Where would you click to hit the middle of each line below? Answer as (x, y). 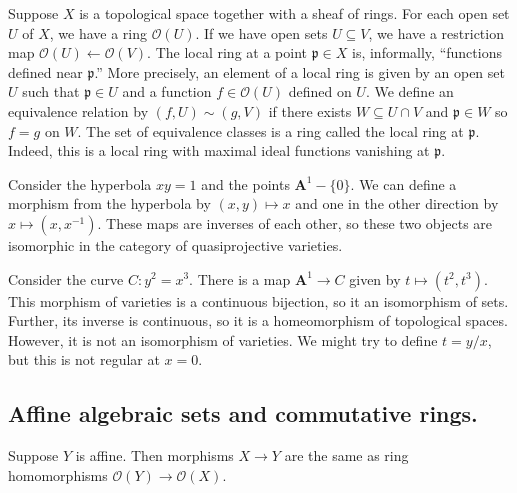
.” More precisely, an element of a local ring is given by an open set (299, 71)
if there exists (310, 110)
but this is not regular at (84, 359)
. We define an (409, 91)
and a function (167, 91)
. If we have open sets (261, 32)
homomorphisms (58, 474)
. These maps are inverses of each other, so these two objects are (295, 222)
